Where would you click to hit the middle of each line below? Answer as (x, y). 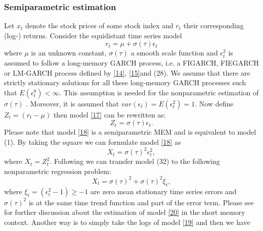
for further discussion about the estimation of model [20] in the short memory (125, 212)
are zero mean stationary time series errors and (163, 191)
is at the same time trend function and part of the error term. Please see (141, 202)
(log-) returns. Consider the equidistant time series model (93, 35)
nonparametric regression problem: (58, 171)
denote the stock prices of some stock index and (99, 25)
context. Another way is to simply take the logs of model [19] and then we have (127, 222)
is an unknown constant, (69, 53)
